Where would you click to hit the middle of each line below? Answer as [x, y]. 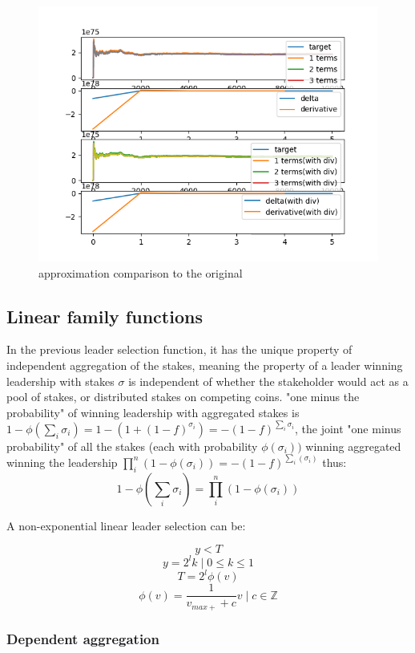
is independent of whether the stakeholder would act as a [268, 381]
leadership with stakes [60, 381]
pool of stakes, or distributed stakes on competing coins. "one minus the [183, 397]
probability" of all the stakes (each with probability [132, 446]
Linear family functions [105, 316]
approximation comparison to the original [141, 272]
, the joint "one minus [348, 428]
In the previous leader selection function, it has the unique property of [179, 349]
